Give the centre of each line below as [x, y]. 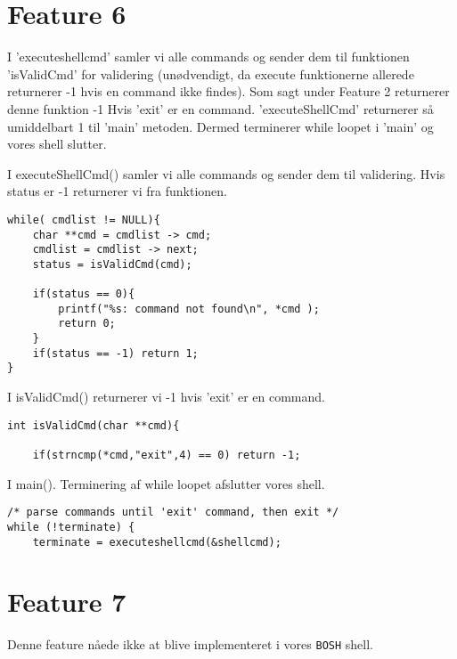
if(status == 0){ [84, 294]
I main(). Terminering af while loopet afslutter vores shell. [166, 483]
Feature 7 [67, 602]
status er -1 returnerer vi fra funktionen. [117, 191]
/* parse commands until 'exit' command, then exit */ [173, 513]
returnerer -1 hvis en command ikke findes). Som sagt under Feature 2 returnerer [228, 91]
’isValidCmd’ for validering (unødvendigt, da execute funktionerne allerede [211, 73]
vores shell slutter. [57, 144]
